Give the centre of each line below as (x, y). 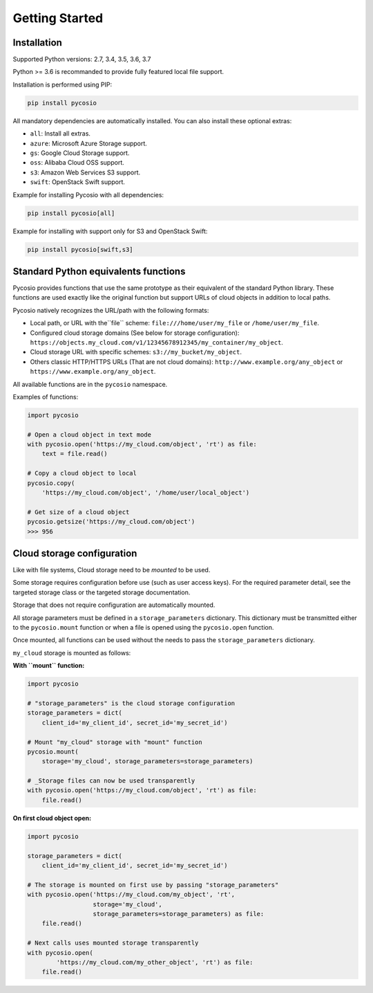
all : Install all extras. (60, 134)
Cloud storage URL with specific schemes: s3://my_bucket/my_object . (136, 352)
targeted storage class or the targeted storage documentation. (102, 592)
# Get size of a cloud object (78, 512)
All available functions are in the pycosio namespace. (90, 384)
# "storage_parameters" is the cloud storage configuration (131, 703)
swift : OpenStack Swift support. (78, 182)
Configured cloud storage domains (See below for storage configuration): (135, 333)
